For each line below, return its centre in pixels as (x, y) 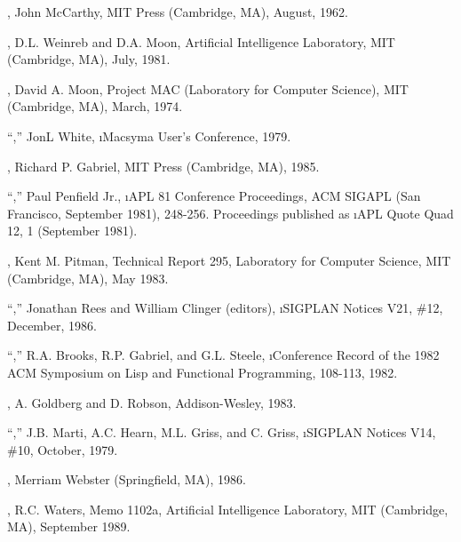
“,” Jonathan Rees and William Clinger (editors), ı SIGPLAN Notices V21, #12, (225, 308)
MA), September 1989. (69, 526)
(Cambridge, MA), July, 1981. (89, 59)
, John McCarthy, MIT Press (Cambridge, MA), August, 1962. (178, 12)
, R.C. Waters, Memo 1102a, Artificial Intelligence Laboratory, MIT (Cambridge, (228, 509)
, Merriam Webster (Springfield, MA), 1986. (127, 479)
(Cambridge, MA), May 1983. (88, 278)
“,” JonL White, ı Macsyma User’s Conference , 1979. (149, 135)
